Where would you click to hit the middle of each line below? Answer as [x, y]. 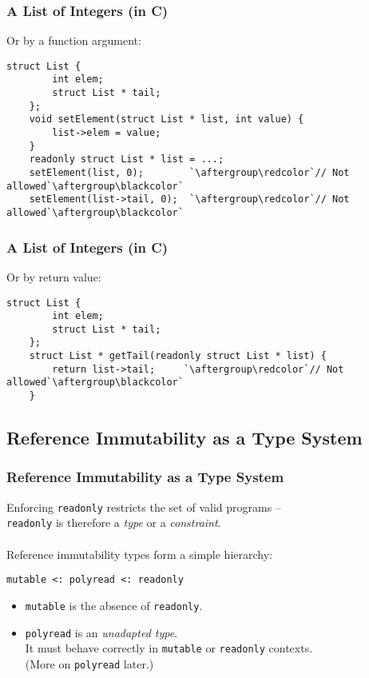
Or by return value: [54, 276]
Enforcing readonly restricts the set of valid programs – [144, 507]
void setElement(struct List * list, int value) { [167, 120]
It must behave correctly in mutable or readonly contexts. [169, 648]
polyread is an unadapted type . [101, 632]
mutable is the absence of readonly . [114, 605]
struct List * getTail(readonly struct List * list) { [178, 356]
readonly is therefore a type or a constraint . [114, 522]
